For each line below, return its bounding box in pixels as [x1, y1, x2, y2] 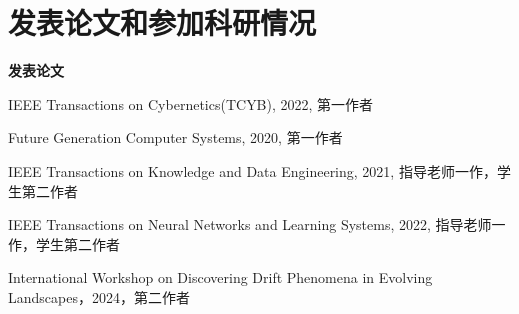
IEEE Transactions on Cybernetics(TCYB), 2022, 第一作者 [8, 93, 374, 114]
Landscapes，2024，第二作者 [8, 286, 190, 307]
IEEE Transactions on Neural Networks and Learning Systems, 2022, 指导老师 [8, 214, 492, 235]
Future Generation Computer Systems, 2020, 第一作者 [8, 127, 343, 148]
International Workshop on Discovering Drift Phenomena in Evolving [8, 267, 433, 288]
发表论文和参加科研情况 [8, 2, 317, 43]
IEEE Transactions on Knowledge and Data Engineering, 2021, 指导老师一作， [8, 160, 497, 181]
